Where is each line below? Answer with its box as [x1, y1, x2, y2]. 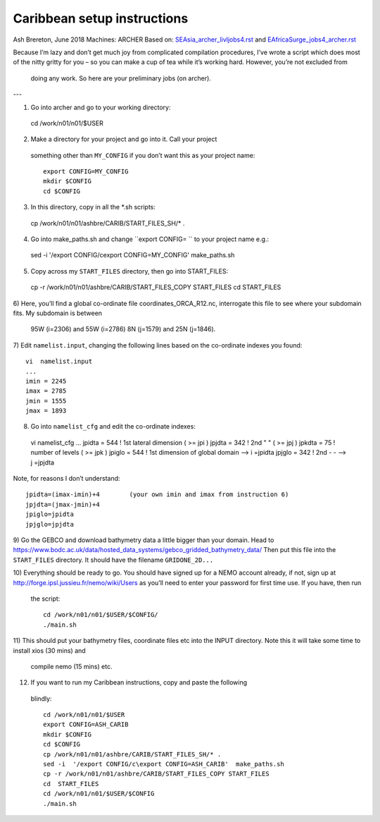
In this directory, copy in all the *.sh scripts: [30, 203, 156, 211]
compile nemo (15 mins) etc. [30, 662, 113, 670]
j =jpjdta [30, 458, 55, 467]
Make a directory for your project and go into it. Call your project [30, 135, 217, 144]
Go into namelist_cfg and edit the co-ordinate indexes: [30, 422, 196, 431]
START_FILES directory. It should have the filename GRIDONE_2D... [13, 556, 214, 564]
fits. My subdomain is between [13, 309, 102, 317]
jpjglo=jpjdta [25, 520, 74, 528]
